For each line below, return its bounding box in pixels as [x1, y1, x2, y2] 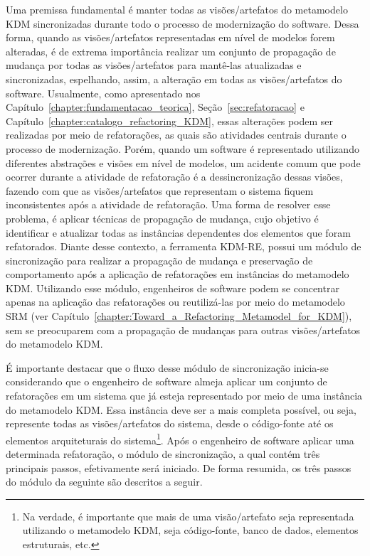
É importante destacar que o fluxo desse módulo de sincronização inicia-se [6, 360, 329, 375]
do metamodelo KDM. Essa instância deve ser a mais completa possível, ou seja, [6, 402, 356, 417]
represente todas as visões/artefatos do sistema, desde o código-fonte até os [6, 416, 334, 431]
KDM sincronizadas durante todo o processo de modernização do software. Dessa [6, 16, 359, 31]
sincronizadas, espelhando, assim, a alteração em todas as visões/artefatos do [6, 71, 342, 86]
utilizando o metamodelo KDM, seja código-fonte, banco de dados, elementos [22, 523, 359, 538]
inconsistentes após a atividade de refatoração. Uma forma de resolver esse [6, 197, 331, 212]
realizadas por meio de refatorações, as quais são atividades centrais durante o [6, 127, 347, 142]
